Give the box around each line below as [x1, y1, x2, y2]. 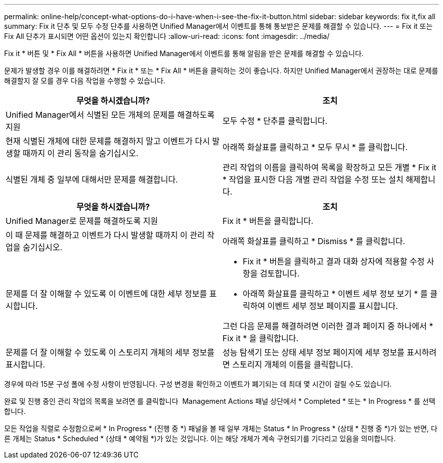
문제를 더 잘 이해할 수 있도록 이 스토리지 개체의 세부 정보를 [6, 347, 215, 357]
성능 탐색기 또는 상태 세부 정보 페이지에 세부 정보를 [223, 347, 405, 357]
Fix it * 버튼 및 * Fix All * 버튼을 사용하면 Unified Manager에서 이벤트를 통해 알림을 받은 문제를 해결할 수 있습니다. [4, 49, 364, 58]
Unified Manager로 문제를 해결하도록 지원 [6, 216, 158, 226]
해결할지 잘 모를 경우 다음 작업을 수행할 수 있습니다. [4, 76, 165, 85]
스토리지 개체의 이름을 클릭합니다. [232, 359, 353, 369]
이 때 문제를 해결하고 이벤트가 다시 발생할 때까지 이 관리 [6, 230, 205, 240]
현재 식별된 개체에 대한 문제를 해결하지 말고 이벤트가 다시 [6, 136, 210, 146]
